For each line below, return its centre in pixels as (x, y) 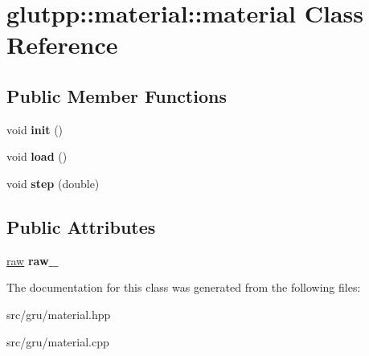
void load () (37, 156)
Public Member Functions (117, 95)
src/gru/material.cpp (58, 341)
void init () (35, 129)
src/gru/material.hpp (59, 314)
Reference (62, 45)
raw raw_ (33, 260)
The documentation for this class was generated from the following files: (184, 287)
